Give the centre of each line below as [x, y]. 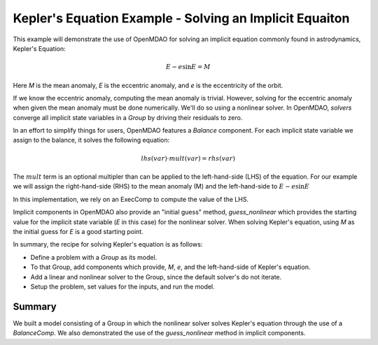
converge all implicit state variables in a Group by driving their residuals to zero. [128, 117]
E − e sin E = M [188, 67]
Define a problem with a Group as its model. [94, 257]
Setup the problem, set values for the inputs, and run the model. [122, 286]
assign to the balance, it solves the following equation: [91, 140]
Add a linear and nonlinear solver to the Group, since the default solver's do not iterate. [156, 277]
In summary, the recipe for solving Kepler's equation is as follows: [108, 244]
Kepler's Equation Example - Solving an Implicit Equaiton [181, 18]
